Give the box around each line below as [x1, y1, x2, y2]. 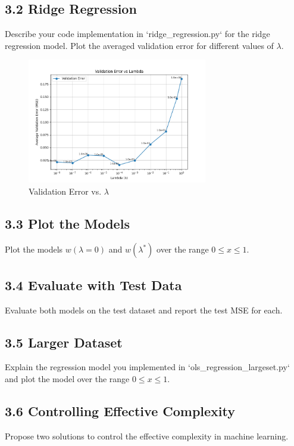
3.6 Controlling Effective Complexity [5, 401, 235, 420]
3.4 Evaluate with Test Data [5, 275, 182, 294]
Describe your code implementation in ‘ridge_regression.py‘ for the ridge [5, 27, 270, 40]
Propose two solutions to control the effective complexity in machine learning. [5, 429, 289, 442]
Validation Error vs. [29, 184, 102, 197]
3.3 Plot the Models [5, 214, 130, 232]
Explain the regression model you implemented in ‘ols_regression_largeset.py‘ [5, 361, 290, 373]
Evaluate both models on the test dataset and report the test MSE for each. [5, 303, 283, 316]
